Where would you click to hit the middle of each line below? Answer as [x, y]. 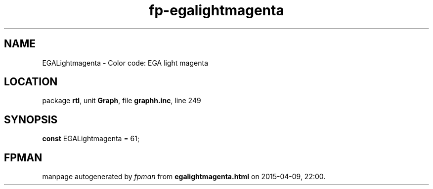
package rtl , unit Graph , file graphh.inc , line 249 [122, 101]
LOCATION [31, 82]
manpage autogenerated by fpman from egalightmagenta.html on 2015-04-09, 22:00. [184, 177]
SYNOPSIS [31, 119]
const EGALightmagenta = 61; [91, 139]
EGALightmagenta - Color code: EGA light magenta [125, 63]
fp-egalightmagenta [216, 10]
